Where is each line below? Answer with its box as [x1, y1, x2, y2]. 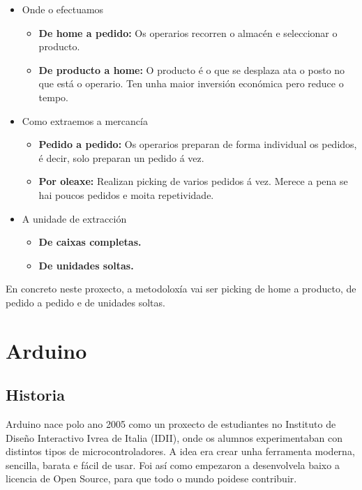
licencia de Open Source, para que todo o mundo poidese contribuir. [6, 471, 297, 486]
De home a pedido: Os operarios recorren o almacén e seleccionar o [38, 25, 338, 40]
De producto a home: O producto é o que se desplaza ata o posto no [38, 62, 345, 77]
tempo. [38, 89, 68, 104]
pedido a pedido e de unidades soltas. [6, 295, 165, 309]
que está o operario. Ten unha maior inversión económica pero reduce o [38, 76, 344, 91]
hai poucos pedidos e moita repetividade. [38, 187, 214, 202]
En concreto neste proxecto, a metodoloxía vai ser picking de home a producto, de [6, 281, 356, 296]
